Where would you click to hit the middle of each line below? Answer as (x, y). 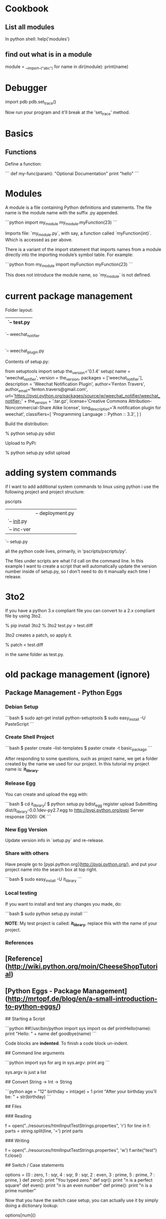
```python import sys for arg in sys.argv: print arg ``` (57, 1062)
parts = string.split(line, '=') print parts (44, 1131)
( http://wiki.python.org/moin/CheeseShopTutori (81, 966)
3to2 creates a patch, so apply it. (39, 635)
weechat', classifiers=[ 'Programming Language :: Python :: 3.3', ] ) (73, 414)
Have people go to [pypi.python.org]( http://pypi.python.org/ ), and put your (81, 864)
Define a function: (24, 164)
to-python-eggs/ (32, 1007)
